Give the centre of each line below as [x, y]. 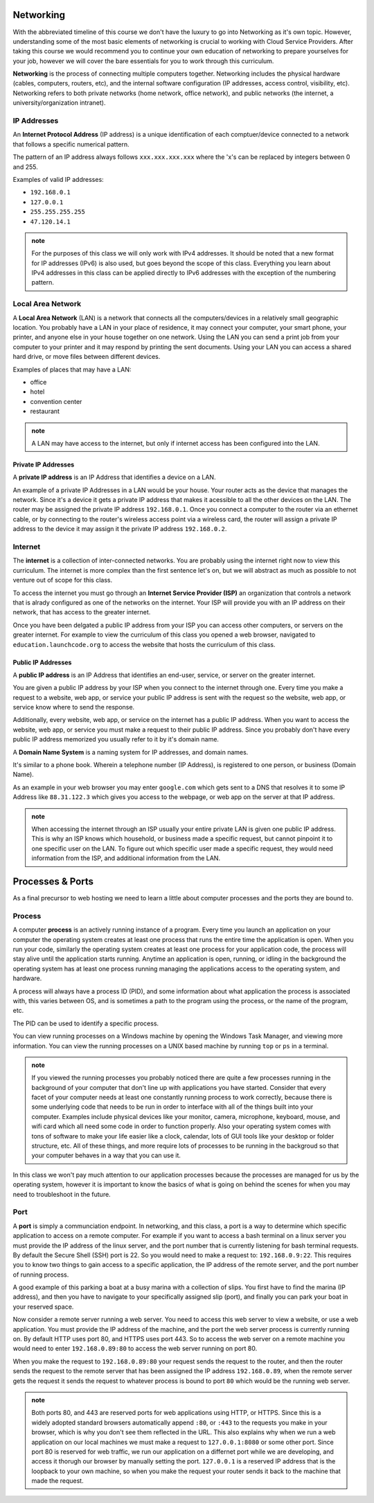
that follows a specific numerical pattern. [71, 144]
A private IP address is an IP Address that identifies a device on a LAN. [114, 477]
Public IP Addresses [42, 662]
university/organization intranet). [59, 103]
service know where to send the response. [74, 707]
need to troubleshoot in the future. [62, 1194]
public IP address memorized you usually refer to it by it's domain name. [116, 739]
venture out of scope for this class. [63, 580]
